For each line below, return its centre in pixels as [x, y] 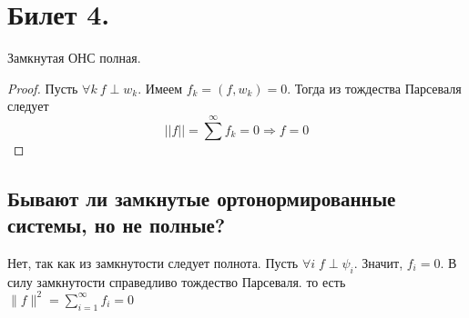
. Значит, [378, 262]
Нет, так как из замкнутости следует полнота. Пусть [153, 262]
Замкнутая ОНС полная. [74, 58]
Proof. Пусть [43, 88]
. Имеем [160, 88]
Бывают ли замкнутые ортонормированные [202, 198]
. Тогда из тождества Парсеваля [374, 88]
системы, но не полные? [117, 225]
